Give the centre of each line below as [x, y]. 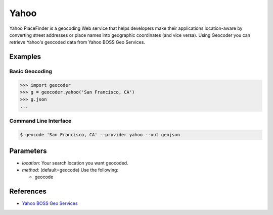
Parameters [28, 151]
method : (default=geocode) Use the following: [70, 170]
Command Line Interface [40, 121]
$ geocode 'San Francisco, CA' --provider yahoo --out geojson [100, 135]
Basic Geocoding [31, 72]
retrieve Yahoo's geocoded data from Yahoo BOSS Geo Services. [77, 42]
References [28, 192]
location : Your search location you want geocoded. [75, 163]
